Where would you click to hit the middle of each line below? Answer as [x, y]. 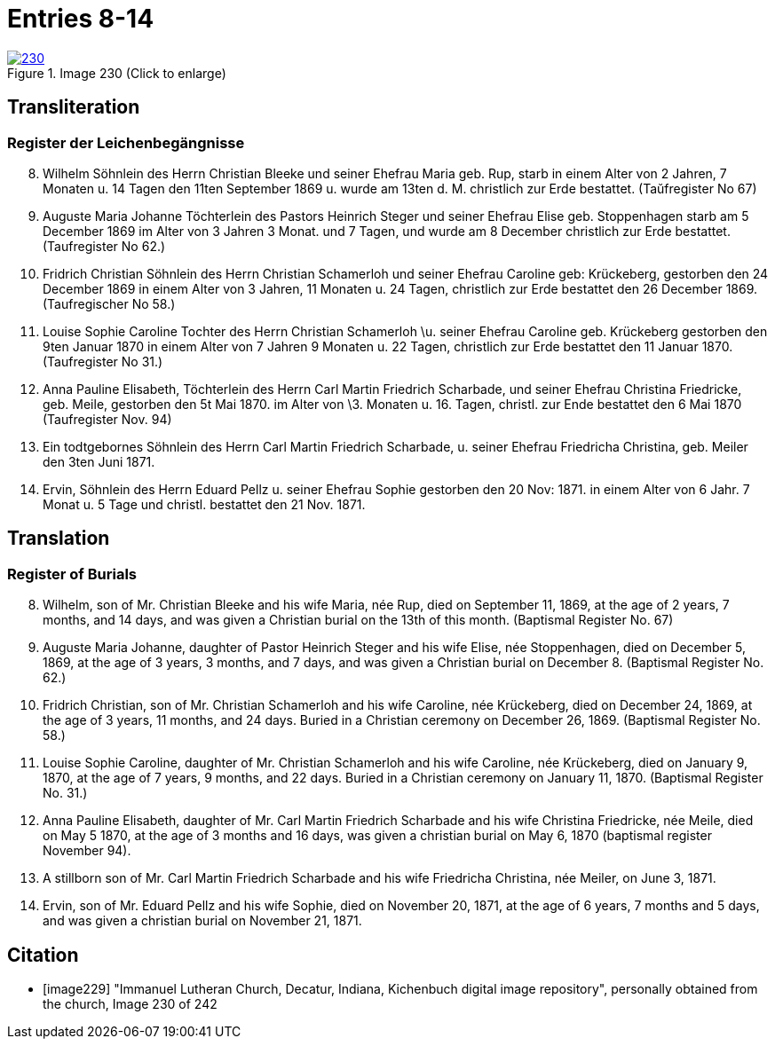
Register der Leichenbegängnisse [126, 142]
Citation [43, 955]
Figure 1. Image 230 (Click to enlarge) [117, 73]
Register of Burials [72, 574]
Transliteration [74, 107]
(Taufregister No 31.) [103, 361]
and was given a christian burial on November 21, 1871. [202, 921]
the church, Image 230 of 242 [130, 1004]
